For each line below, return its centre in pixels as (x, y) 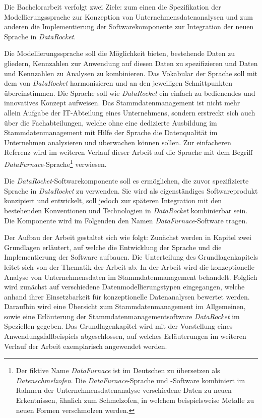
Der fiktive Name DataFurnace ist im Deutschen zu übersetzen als (118, 370)
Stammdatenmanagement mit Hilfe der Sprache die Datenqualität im (111, 132)
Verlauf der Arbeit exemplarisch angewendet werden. (86, 346)
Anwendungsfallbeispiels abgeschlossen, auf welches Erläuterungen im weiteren (125, 336)
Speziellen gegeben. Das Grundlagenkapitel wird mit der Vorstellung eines (118, 326)
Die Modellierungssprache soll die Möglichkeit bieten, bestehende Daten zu (120, 53)
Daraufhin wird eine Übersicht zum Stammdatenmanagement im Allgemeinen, (125, 306)
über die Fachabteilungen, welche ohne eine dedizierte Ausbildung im (111, 122)
